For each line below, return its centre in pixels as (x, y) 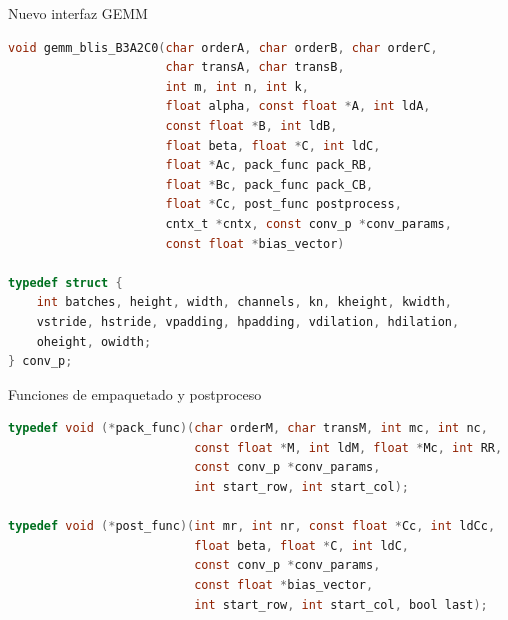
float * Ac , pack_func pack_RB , (269, 165)
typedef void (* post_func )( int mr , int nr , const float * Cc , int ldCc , (252, 526)
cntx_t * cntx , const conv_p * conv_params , (308, 223)
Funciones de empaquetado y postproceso (135, 393)
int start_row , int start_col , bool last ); (341, 604)
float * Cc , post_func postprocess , (283, 204)
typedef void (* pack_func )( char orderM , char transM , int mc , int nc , (248, 428)
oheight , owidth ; (94, 341)
